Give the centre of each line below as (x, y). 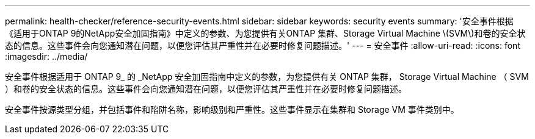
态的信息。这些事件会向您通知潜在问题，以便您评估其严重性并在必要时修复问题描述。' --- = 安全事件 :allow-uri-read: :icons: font (263, 45)
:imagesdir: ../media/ (46, 56)
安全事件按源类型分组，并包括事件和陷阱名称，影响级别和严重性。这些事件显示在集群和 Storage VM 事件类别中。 (232, 109)
